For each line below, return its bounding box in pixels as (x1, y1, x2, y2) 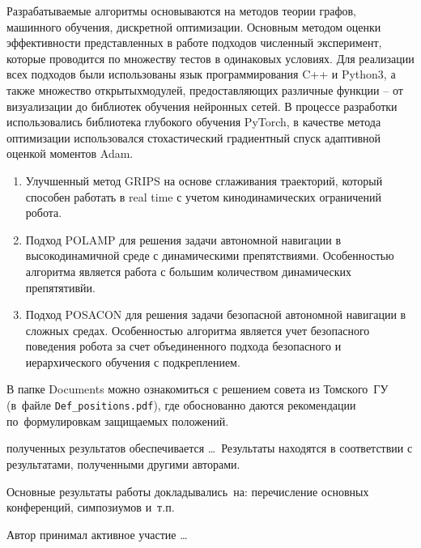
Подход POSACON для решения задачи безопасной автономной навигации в (25, 306, 406, 323)
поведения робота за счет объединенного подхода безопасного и (25, 338, 342, 355)
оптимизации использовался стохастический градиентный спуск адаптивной (6, 129, 381, 146)
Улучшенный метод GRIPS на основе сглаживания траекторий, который (25, 172, 383, 189)
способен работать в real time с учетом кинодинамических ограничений (25, 188, 382, 205)
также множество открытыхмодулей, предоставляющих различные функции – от (6, 81, 403, 98)
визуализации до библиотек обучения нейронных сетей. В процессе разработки (6, 97, 398, 114)
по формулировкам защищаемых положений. (6, 412, 229, 429)
